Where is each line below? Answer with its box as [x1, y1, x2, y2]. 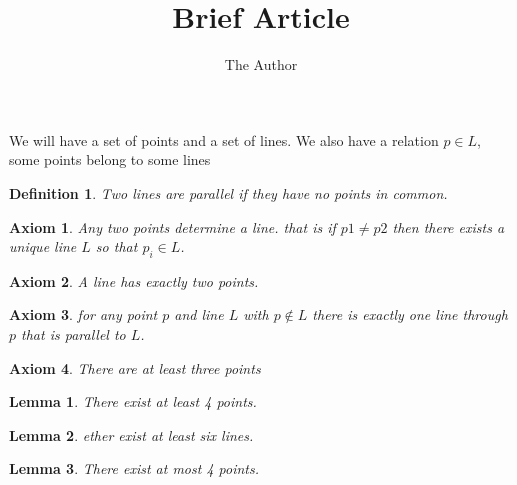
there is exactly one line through [312, 304, 508, 325]
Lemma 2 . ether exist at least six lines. [9, 424, 254, 445]
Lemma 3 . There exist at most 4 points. [9, 458, 259, 479]
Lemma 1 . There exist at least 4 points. [9, 391, 257, 412]
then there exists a [392, 216, 505, 237]
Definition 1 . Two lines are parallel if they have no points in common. [9, 182, 448, 203]
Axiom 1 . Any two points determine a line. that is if [9, 216, 336, 237]
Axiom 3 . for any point [9, 304, 158, 325]
